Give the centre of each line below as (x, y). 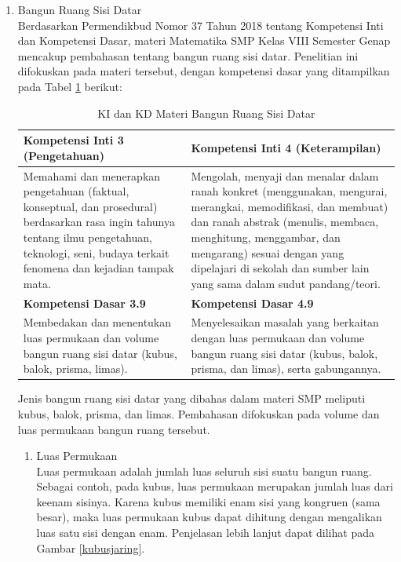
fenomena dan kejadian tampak (98, 268)
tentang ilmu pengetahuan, (87, 237)
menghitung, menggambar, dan (266, 237)
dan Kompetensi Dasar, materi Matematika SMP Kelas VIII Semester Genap (204, 40)
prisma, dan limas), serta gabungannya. (286, 369)
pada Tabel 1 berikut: (70, 86)
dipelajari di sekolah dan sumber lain (280, 268)
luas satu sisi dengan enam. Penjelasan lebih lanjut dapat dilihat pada (205, 533)
